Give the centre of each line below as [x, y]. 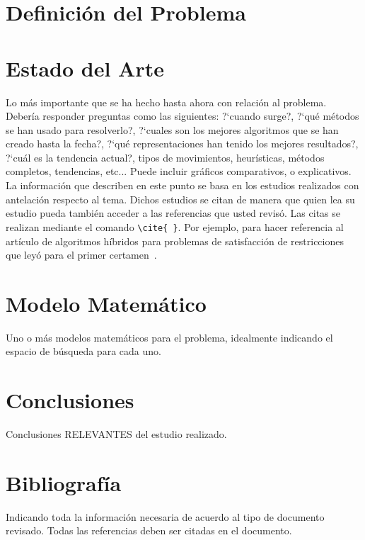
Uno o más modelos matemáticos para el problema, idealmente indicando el [169, 337]
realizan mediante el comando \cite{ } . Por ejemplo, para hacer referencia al [175, 226]
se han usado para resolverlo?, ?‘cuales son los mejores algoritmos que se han [172, 129]
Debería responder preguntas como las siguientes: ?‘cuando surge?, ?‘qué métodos [182, 116]
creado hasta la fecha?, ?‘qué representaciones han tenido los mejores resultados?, [182, 144]
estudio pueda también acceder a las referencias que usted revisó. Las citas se [173, 213]
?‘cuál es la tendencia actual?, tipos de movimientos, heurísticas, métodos [165, 157]
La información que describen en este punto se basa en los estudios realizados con [182, 185]
